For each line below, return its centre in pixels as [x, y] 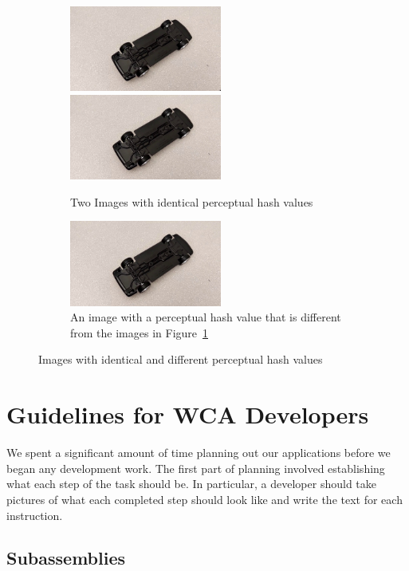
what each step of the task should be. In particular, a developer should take [191, 484]
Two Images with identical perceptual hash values [192, 201]
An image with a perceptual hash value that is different [206, 317]
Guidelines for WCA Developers [188, 414]
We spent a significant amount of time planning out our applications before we [199, 453]
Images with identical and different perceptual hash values [181, 359]
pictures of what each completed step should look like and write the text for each [204, 499]
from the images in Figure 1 [140, 332]
